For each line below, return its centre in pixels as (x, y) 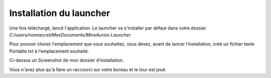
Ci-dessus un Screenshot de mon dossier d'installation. (66, 60)
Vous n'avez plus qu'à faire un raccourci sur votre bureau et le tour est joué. (88, 69)
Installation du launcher (60, 13)
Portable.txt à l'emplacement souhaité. (49, 51)
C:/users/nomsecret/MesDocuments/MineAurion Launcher (70, 34)
